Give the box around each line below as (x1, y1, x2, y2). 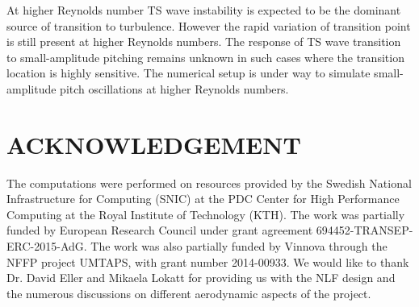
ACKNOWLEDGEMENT (6, 127, 301, 160)
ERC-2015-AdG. (6, 238, 87, 255)
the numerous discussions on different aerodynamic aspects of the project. (6, 284, 371, 301)
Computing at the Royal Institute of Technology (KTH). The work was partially (6, 205, 405, 222)
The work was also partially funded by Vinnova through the (90, 238, 388, 255)
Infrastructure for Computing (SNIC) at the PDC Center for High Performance (6, 190, 400, 207)
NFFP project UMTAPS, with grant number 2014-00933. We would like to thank (6, 253, 409, 270)
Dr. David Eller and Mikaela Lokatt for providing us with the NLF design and (6, 269, 396, 286)
